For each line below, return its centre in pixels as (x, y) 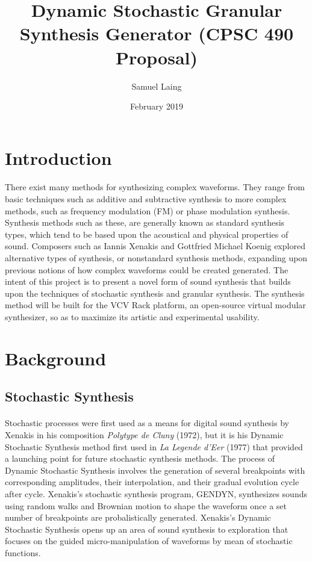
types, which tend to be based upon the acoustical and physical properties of (147, 234)
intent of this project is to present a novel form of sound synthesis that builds (148, 281)
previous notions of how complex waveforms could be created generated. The (147, 269)
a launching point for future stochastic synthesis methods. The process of (140, 458)
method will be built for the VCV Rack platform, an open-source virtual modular (155, 305)
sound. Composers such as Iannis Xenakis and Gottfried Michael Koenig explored (155, 246)
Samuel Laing (157, 86)
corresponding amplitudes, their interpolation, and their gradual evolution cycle (152, 482)
